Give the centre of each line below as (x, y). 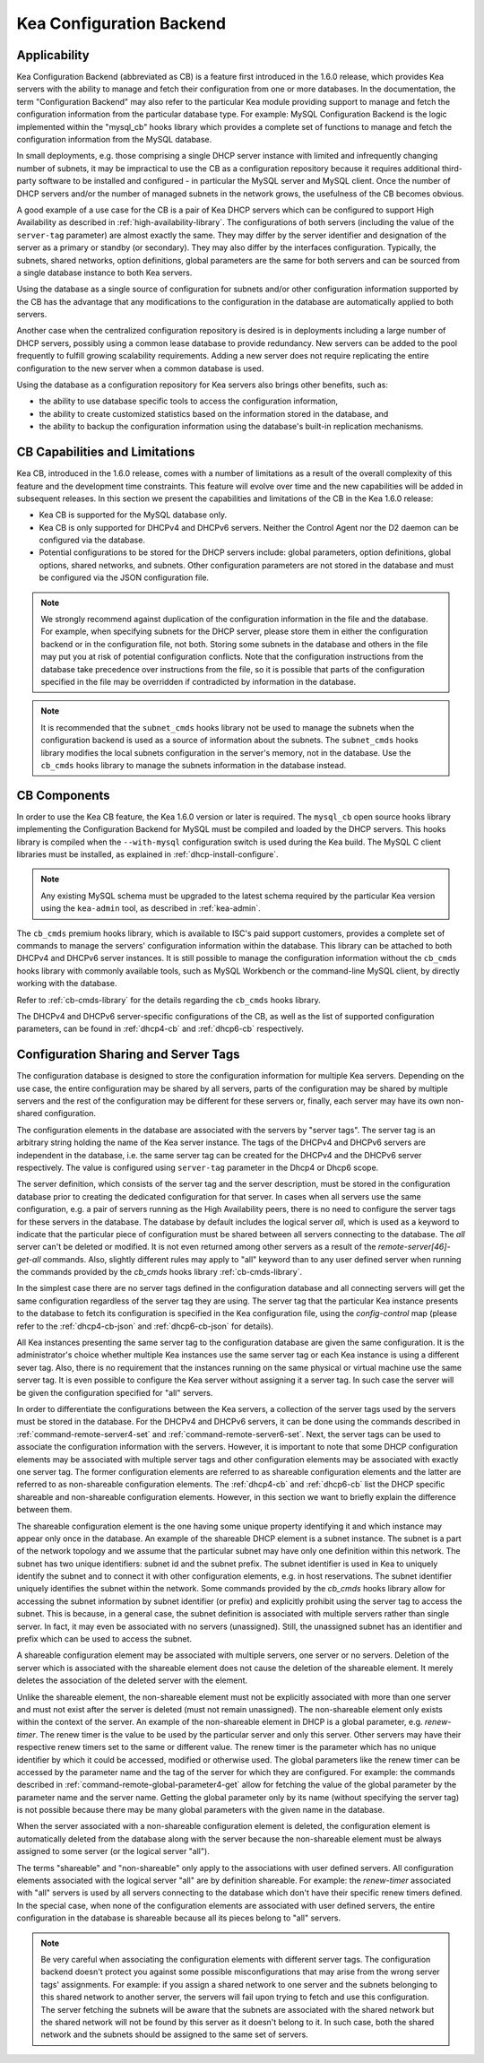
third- (453, 168)
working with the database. (67, 984)
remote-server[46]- (415, 1247)
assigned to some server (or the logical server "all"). (113, 1851)
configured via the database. (92, 540)
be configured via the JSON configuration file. (124, 577)
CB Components (64, 795)
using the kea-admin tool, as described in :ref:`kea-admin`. (151, 908)
